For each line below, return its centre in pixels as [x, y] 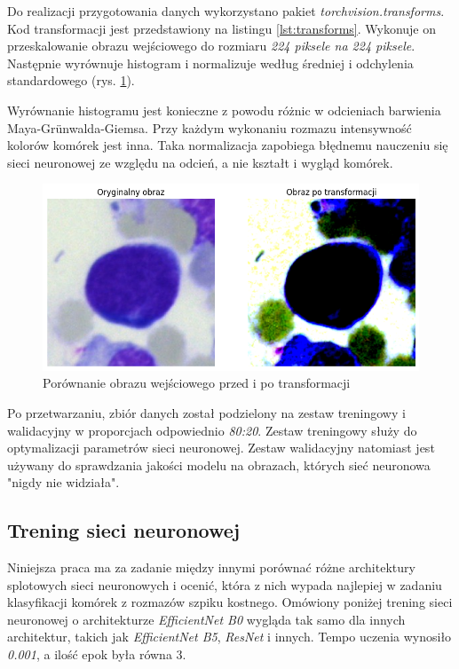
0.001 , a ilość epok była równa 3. [97, 654]
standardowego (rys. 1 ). [71, 80]
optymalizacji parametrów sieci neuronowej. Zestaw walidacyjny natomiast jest [221, 448]
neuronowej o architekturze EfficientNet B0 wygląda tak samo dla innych [206, 619]
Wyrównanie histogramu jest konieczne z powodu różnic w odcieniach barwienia [224, 110]
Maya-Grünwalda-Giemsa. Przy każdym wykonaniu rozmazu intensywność [210, 127]
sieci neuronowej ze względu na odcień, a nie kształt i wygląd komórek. [200, 162]
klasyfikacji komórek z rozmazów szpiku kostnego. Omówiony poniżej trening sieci [230, 602]
